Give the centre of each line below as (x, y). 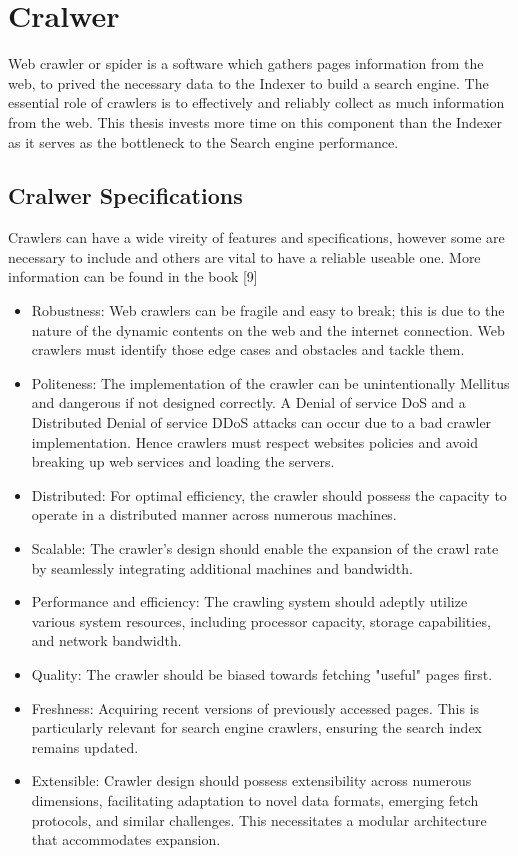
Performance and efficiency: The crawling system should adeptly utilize (249, 601)
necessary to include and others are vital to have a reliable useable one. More (244, 256)
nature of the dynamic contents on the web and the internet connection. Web (268, 329)
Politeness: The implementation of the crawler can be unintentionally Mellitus (270, 382)
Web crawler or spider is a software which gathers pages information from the (246, 63)
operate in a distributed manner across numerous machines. (214, 514)
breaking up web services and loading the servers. (183, 461)
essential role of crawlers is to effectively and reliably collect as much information (256, 102)
